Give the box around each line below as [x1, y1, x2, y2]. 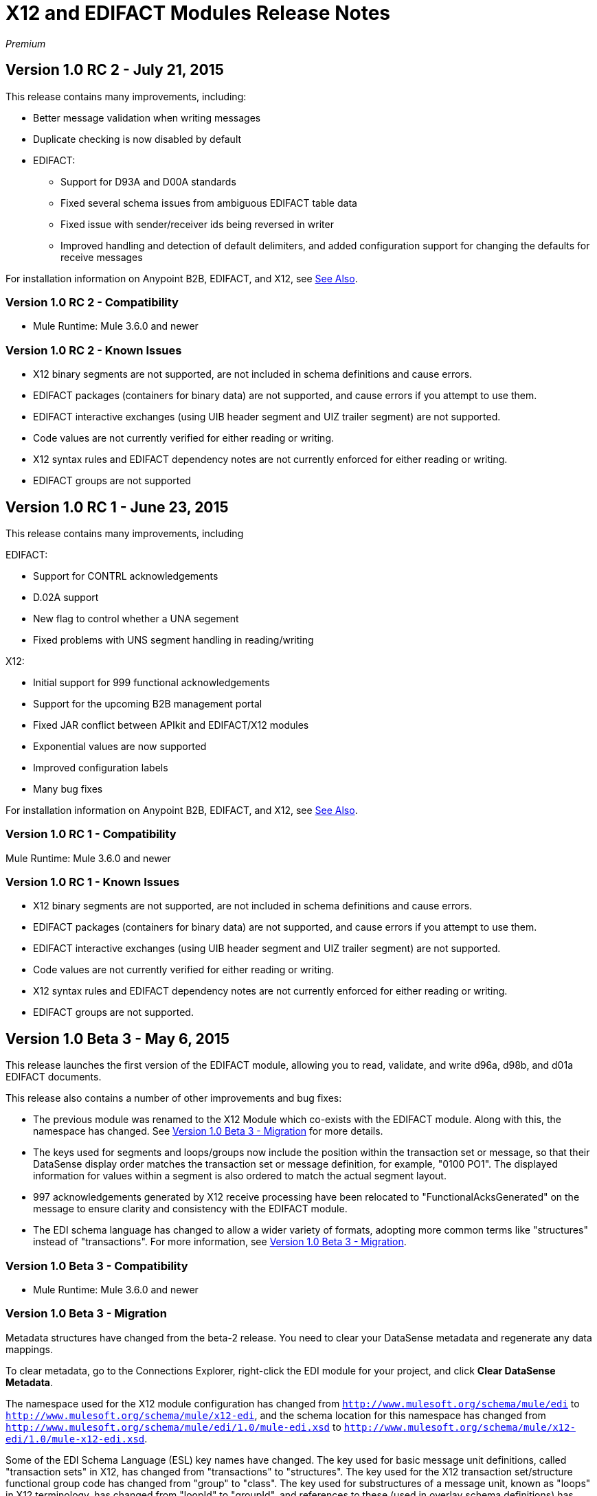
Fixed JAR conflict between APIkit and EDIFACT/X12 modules [33, 718, 309, 731]
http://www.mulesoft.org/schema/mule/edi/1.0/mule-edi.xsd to [5, 1420, 341, 1433]
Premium [5, 37, 46, 49]
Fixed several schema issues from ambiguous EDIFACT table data [60, 196, 357, 209]
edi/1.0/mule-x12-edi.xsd [5, 1433, 145, 1444]
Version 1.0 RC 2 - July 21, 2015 [5, 61, 224, 79]
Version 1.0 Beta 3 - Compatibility [5, 1258, 188, 1273]
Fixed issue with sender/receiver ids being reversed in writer [60, 218, 334, 230]
